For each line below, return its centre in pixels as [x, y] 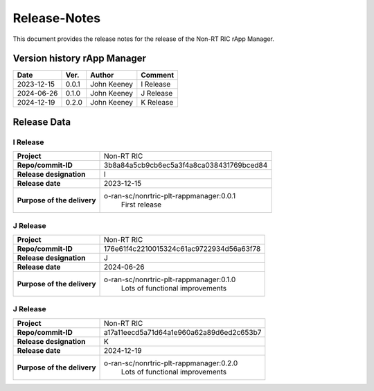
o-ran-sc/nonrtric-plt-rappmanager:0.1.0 [170, 279]
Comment [158, 75]
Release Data [42, 122]
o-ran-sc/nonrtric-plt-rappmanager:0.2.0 [171, 363]
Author [102, 75]
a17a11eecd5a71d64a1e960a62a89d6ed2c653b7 [183, 332]
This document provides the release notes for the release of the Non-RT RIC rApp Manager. [144, 39]
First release [142, 205]
